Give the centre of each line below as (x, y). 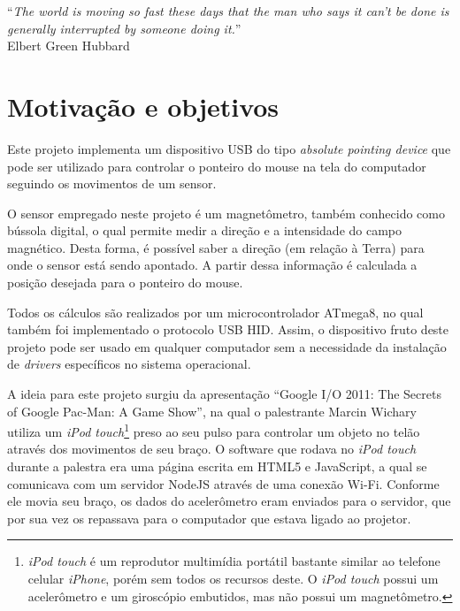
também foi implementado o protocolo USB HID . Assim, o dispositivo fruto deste (228, 329)
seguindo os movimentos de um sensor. (112, 183)
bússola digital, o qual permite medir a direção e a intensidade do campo (205, 230)
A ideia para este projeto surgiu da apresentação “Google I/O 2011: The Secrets (224, 394)
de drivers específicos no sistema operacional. (129, 364)
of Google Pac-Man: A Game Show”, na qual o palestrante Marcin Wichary (212, 411)
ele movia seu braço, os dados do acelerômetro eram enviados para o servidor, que (229, 501)
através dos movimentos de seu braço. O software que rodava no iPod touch (212, 449)
